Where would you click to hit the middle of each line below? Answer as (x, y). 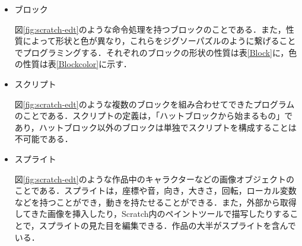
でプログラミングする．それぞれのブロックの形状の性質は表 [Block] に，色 (156, 52)
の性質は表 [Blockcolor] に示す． (73, 64)
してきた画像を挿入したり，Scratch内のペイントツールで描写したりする (152, 214)
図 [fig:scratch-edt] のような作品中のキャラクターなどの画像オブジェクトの (155, 179)
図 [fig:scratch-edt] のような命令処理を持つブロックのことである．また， (150, 29)
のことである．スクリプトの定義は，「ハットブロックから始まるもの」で (154, 116)
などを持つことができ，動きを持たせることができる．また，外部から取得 (155, 202)
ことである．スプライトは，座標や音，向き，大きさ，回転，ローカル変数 (155, 190)
